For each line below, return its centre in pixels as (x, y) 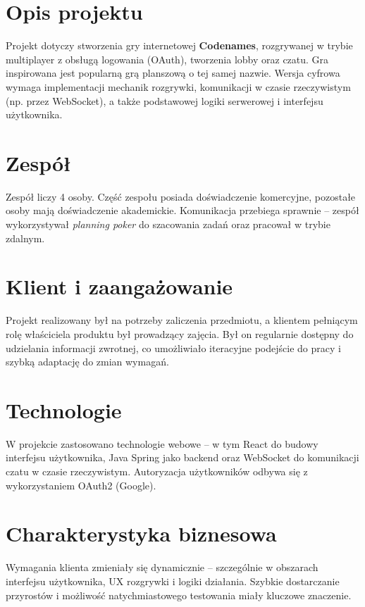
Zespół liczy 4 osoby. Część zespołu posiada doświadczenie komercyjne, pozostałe (181, 196)
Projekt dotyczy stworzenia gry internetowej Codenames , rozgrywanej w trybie (179, 45)
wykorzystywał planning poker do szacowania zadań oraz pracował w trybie (168, 224)
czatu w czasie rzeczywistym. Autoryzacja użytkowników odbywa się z (157, 471)
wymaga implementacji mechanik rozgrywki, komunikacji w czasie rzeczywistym (178, 86)
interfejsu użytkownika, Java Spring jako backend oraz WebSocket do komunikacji (182, 457)
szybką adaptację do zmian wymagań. (87, 362)
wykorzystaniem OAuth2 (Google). (81, 485)
